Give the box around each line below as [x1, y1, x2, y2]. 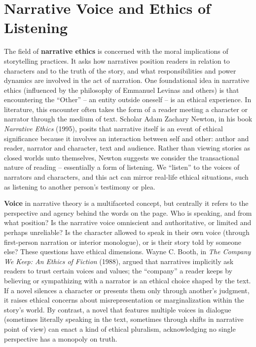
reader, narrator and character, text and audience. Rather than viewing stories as [4, 143, 250, 153]
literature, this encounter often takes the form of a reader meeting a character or [4, 104, 248, 114]
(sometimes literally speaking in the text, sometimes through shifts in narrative [4, 314, 244, 324]
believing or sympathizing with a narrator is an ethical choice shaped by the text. [4, 275, 251, 285]
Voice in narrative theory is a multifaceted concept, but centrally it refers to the [4, 198, 249, 208]
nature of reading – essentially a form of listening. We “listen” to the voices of [4, 162, 240, 172]
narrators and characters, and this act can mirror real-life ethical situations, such [4, 172, 249, 182]
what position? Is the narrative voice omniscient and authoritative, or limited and [4, 217, 252, 228]
